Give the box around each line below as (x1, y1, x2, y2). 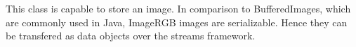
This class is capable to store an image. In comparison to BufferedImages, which (6, 1, 351, 15)
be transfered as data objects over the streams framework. (6, 28, 256, 43)
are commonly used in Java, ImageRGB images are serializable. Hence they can (6, 15, 348, 29)
